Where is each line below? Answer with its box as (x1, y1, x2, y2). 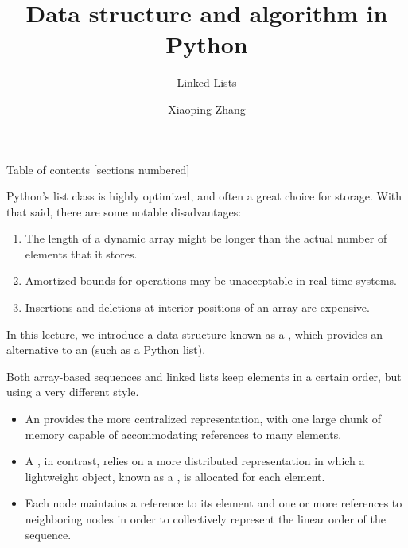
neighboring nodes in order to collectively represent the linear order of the (25, 511, 386, 527)
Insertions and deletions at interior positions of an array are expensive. (25, 299, 370, 316)
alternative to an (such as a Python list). (6, 341, 206, 358)
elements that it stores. (25, 245, 138, 262)
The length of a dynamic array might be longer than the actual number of (25, 230, 387, 247)
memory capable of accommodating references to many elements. (25, 426, 342, 442)
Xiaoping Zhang (168, 100, 246, 117)
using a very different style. (6, 383, 139, 400)
